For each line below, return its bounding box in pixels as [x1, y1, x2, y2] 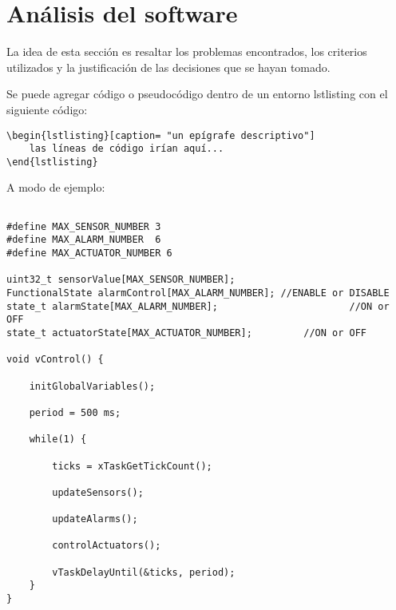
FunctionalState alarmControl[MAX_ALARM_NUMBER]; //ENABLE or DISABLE [6, 287, 390, 299]
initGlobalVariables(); [29, 380, 156, 392]
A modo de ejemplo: [6, 179, 105, 196]
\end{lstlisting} [6, 156, 98, 168]
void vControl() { [6, 354, 104, 366]
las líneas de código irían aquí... [29, 143, 224, 155]
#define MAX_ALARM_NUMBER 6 [6, 234, 161, 246]
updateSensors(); [52, 486, 144, 498]
